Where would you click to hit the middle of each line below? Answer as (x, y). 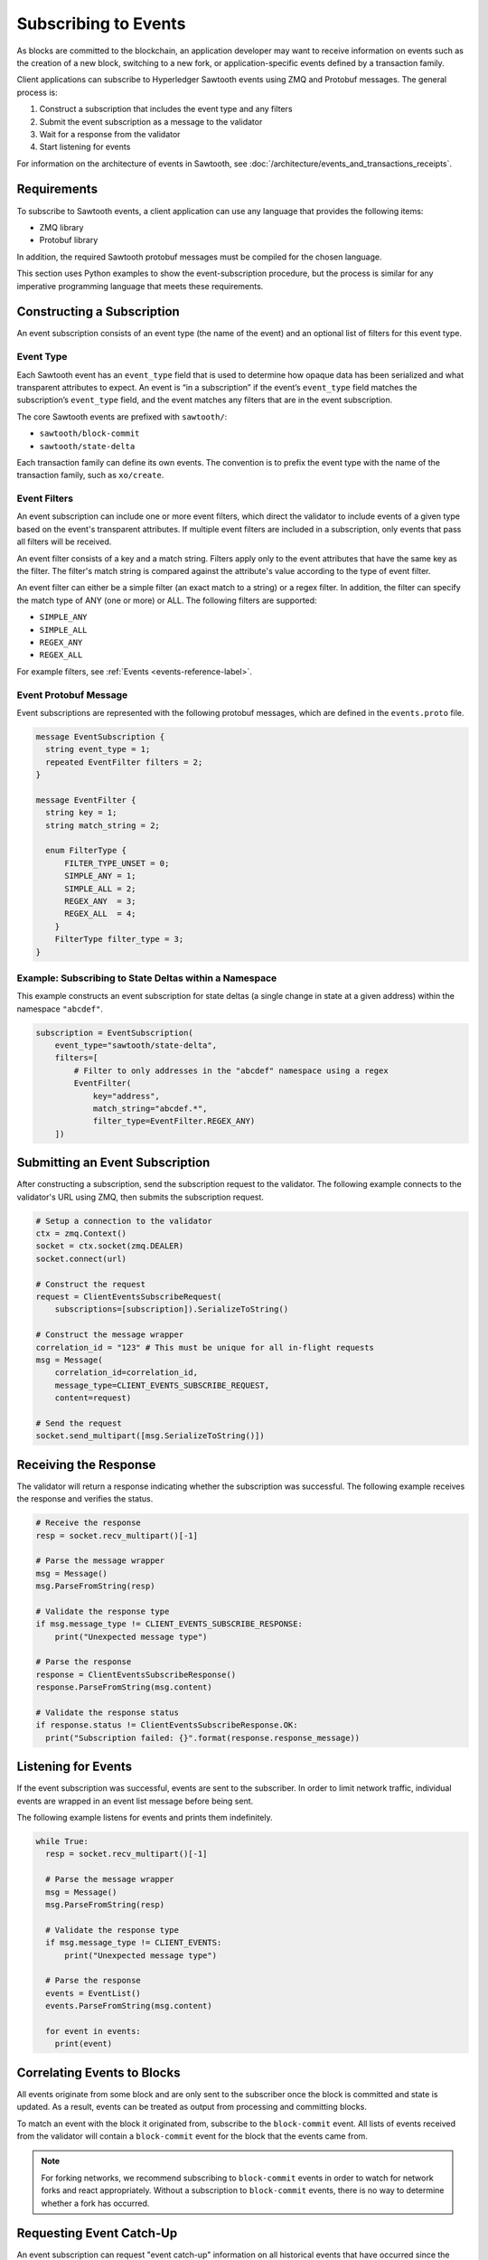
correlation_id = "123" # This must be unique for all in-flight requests (205, 1347)
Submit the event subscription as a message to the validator (151, 121)
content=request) (93, 1398)
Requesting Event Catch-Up (97, 2233)
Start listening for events (85, 147)
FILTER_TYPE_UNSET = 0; (117, 863)
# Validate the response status (108, 1713)
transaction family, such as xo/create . (90, 476)
